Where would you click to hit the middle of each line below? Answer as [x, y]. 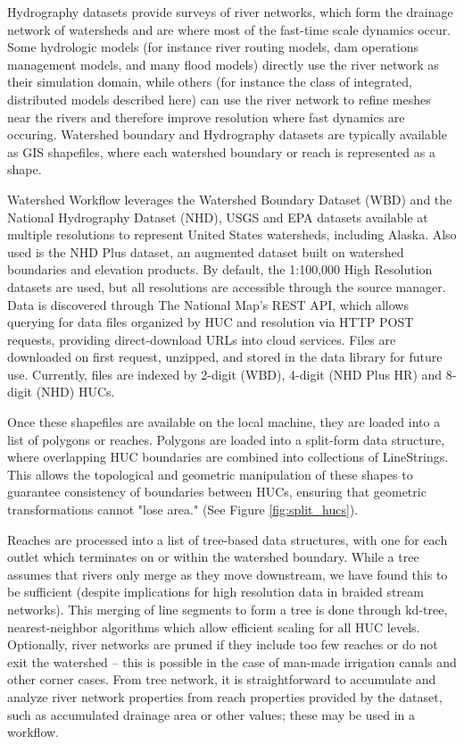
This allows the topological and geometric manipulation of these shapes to [210, 474]
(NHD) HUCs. [75, 392]
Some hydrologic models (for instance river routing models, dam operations [213, 47]
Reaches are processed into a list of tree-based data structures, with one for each [228, 539]
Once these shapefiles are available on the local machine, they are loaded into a [224, 422]
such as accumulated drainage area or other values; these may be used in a [211, 714]
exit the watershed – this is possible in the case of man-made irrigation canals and [232, 661]
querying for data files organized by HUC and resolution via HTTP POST [211, 322]
